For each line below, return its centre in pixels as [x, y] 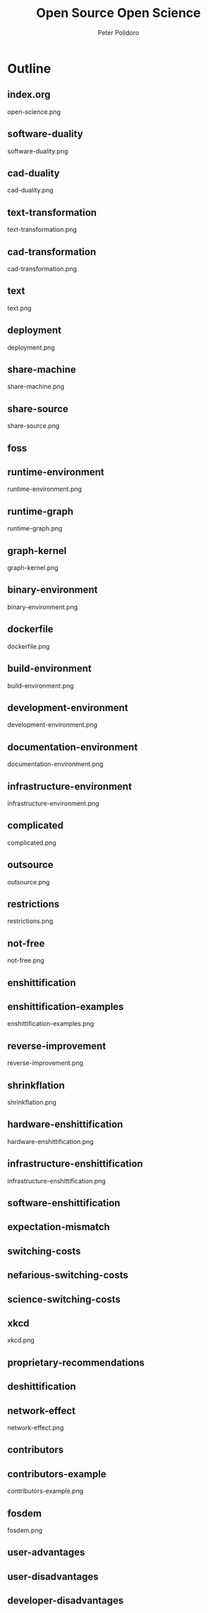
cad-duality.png [31, 190]
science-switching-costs [64, 1299]
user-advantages [46, 1553]
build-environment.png [41, 686]
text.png [19, 308]
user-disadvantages [53, 1577]
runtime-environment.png [45, 489]
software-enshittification [64, 1203]
